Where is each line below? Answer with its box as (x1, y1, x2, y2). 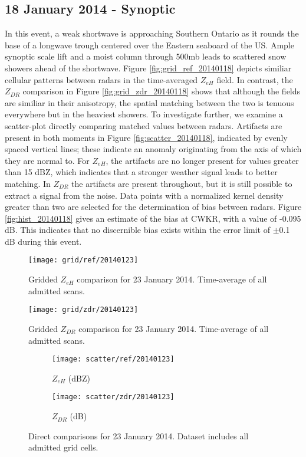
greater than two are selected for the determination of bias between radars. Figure (5, 200, 302, 213)
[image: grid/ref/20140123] (28, 256, 139, 265)
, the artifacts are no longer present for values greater (106, 154, 299, 166)
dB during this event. (5, 235, 82, 247)
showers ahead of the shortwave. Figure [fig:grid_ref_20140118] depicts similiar (5, 61, 292, 74)
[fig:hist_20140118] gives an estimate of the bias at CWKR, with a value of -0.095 (5, 212, 301, 224)
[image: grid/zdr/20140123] (28, 305, 139, 314)
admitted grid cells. (28, 441, 98, 453)
